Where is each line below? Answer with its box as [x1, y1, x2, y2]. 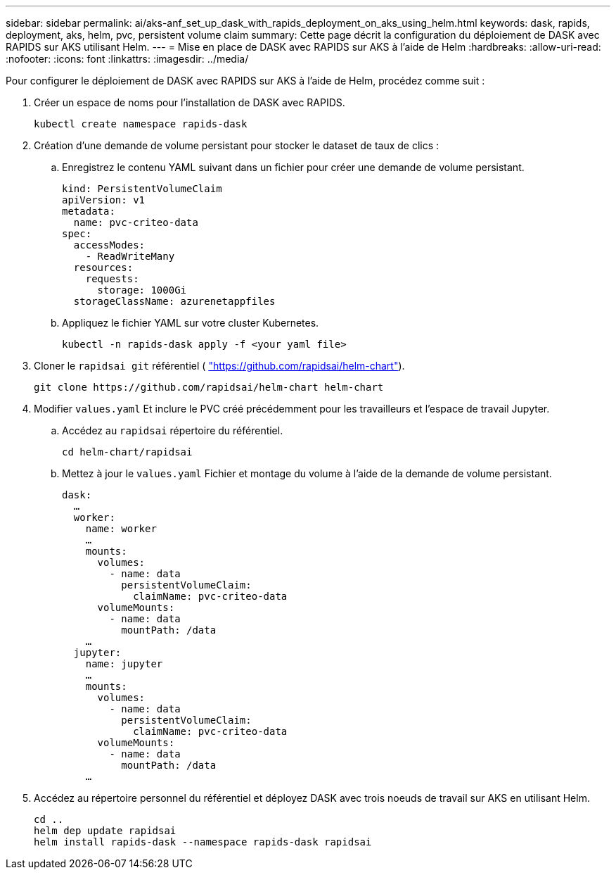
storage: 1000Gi [97, 284, 187, 296]
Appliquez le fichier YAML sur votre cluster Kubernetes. [62, 317, 319, 329]
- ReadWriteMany [85, 251, 175, 262]
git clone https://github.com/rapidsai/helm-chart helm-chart [34, 382, 384, 393]
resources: [73, 262, 134, 273]
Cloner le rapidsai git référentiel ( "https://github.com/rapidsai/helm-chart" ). [34, 360, 405, 372]
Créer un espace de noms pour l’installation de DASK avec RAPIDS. [34, 96, 345, 108]
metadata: [62, 206, 115, 217]
